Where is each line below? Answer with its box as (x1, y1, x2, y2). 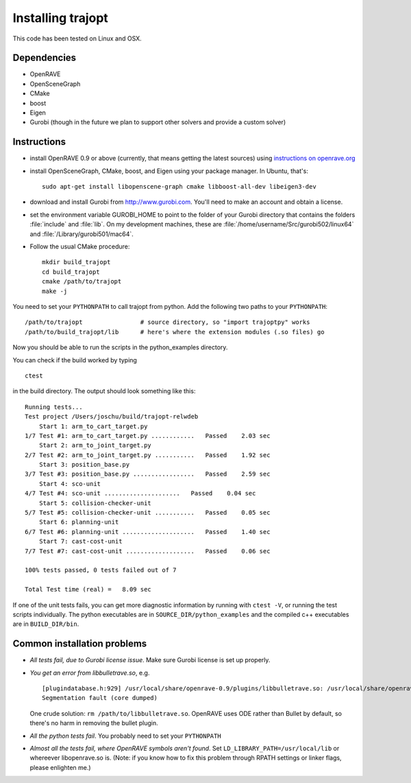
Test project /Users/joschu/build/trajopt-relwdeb (25, 412, 199, 421)
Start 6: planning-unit (38, 518, 119, 526)
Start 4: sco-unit (38, 480, 101, 487)
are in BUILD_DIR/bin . (12, 620, 79, 628)
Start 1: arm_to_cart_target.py (38, 422, 148, 430)
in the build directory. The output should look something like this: (12, 387, 196, 395)
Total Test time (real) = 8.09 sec (25, 585, 152, 594)
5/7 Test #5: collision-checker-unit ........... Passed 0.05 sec (25, 509, 271, 517)
